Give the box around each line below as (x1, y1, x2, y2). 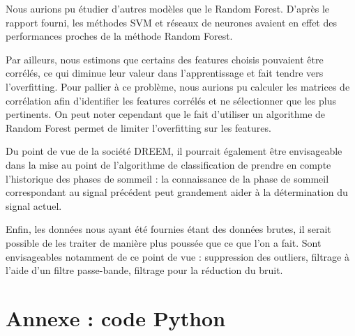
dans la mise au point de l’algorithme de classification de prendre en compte (6, 157, 331, 171)
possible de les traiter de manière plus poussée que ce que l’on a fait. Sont (6, 235, 322, 250)
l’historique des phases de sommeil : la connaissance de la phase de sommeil (6, 171, 329, 185)
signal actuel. (6, 198, 62, 213)
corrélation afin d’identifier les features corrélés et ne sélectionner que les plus (6, 93, 336, 107)
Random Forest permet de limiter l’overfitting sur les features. (6, 120, 271, 135)
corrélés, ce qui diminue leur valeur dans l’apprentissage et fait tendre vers (6, 66, 324, 80)
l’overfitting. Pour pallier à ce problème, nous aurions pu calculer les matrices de (6, 79, 350, 93)
